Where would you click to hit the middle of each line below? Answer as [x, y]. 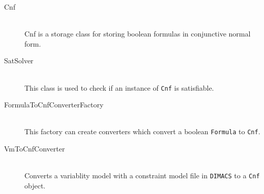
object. [35, 185]
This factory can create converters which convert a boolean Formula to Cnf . [142, 131]
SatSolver [19, 61]
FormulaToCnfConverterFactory [54, 105]
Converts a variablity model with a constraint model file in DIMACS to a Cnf [142, 176]
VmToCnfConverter [35, 149]
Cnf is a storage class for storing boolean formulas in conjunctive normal [138, 34]
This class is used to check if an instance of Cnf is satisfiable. [119, 87]
